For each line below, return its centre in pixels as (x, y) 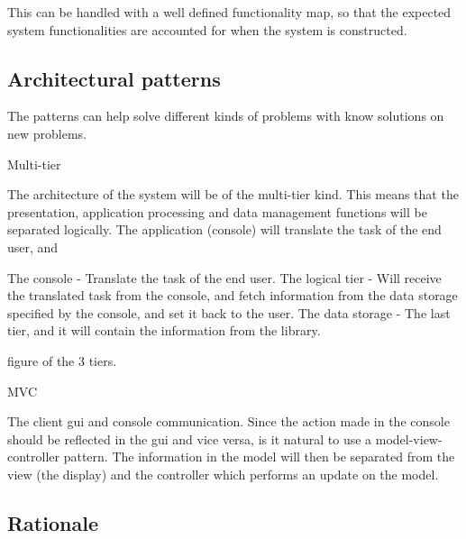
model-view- (409, 439)
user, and (33, 247)
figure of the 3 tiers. (62, 360)
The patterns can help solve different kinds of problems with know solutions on (226, 116)
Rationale (53, 522)
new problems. (47, 133)
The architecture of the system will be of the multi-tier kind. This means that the (233, 194)
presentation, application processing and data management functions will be (217, 211)
